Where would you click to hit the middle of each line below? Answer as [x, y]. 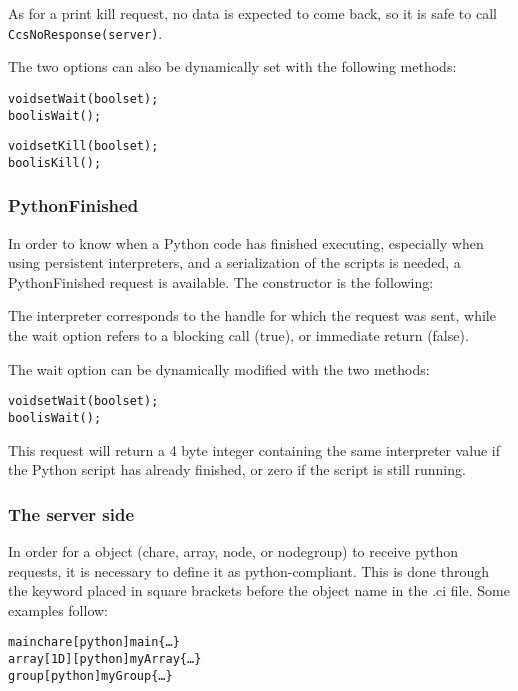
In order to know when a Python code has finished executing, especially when [246, 242]
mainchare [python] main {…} [94, 642]
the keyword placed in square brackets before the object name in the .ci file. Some [259, 590]
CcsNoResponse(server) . [85, 32]
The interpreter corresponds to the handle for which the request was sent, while [252, 315]
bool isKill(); [55, 162]
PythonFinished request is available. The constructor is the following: [221, 281]
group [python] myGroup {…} [90, 675]
